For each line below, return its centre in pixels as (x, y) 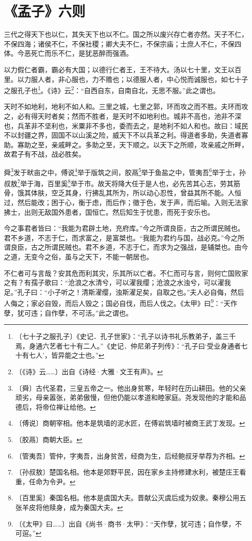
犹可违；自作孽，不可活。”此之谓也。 (75, 312)
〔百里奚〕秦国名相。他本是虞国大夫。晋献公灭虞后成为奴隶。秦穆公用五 (131, 498)
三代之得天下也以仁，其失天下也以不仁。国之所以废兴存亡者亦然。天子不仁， (126, 34)
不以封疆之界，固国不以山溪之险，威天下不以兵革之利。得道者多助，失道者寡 (126, 135)
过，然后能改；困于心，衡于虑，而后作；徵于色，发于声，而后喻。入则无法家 (126, 202)
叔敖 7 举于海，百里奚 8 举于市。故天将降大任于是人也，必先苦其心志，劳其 (119, 183)
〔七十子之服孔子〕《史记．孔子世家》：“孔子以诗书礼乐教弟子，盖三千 (126, 336)
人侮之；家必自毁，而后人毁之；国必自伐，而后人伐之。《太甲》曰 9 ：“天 (117, 302)
